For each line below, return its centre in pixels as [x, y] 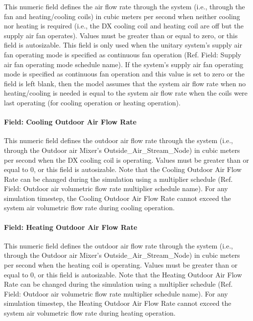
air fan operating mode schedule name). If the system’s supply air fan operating [124, 64]
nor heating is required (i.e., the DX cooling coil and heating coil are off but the [124, 26]
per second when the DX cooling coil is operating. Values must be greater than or [126, 160]
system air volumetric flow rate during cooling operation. [89, 208]
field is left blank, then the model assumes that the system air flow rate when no [125, 83]
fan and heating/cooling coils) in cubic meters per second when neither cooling [122, 16]
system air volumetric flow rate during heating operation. [90, 313]
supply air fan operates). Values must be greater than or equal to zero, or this [121, 35]
